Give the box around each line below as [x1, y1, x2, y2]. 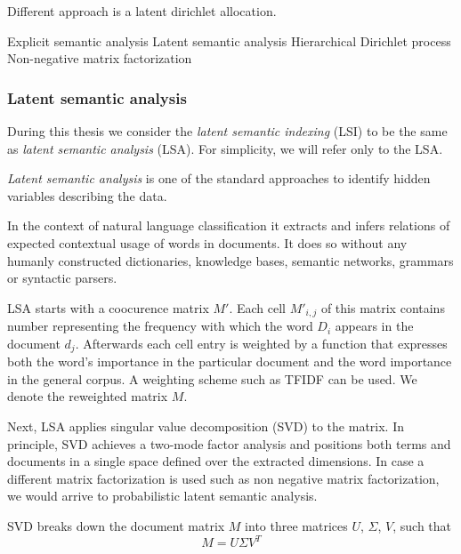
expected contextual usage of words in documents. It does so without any [7, 233, 408, 252]
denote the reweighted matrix [7, 387, 168, 405]
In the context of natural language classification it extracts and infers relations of [7, 216, 450, 235]
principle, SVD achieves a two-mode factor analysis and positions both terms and [7, 434, 451, 453]
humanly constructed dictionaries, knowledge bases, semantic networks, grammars [7, 251, 454, 269]
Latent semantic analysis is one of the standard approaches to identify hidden [7, 169, 431, 188]
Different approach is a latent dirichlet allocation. [7, 2, 277, 20]
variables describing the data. [7, 186, 167, 205]
